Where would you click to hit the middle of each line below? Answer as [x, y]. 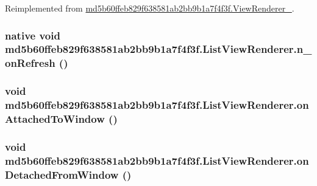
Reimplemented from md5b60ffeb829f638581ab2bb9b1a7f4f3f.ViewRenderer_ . [150, 8]
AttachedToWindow [55, 119]
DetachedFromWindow [62, 174]
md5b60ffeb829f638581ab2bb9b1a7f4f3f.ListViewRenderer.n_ [158, 49]
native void [33, 35]
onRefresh [30, 63]
